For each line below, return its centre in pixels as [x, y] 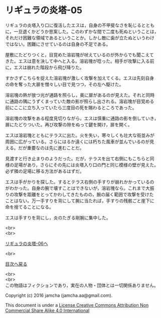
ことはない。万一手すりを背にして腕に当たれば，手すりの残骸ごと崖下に [80, 201]
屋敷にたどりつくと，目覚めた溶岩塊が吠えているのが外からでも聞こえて [79, 55]
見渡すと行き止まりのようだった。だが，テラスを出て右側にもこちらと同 [80, 158]
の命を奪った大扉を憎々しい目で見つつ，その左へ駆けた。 [64, 84]
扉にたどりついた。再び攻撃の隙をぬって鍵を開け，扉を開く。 [69, 124]
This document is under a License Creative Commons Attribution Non [77, 305]
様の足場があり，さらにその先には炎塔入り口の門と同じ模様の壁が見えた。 [82, 165]
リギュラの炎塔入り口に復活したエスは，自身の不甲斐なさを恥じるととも [80, 25]
